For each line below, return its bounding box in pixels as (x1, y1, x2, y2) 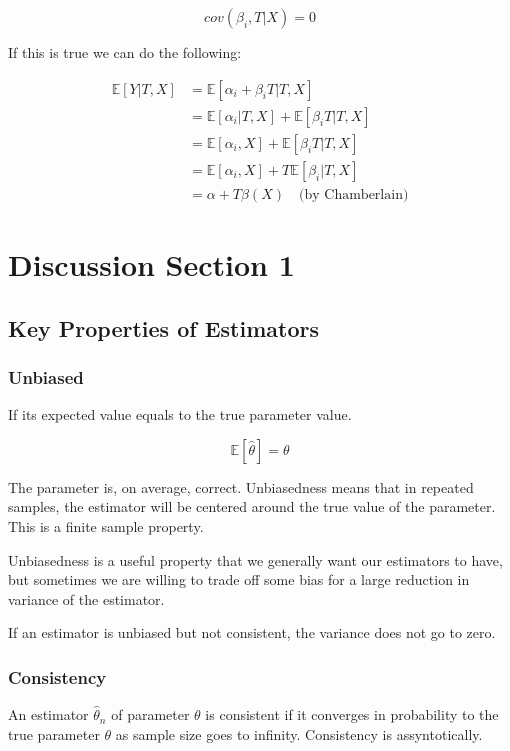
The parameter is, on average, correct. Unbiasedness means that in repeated (8, 476, 474, 497)
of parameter (111, 704, 190, 725)
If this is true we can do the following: (8, 42, 242, 62)
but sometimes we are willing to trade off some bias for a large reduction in (8, 569, 470, 590)
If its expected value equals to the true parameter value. (8, 404, 352, 425)
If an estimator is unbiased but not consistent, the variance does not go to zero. (8, 622, 496, 643)
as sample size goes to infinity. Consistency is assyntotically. (115, 723, 483, 744)
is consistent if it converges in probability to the (205, 704, 499, 725)
